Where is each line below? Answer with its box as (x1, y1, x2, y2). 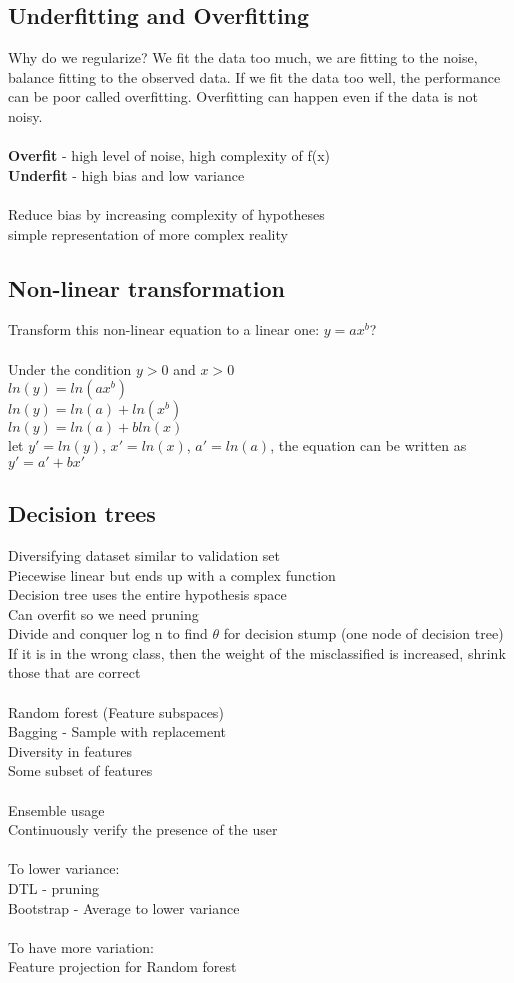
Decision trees (8, 498, 156, 529)
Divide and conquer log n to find (8, 623, 208, 644)
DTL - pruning (8, 878, 100, 899)
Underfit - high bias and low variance (8, 164, 245, 185)
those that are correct (8, 662, 141, 683)
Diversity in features (8, 740, 133, 761)
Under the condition (8, 358, 132, 379)
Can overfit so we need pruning (8, 603, 199, 624)
